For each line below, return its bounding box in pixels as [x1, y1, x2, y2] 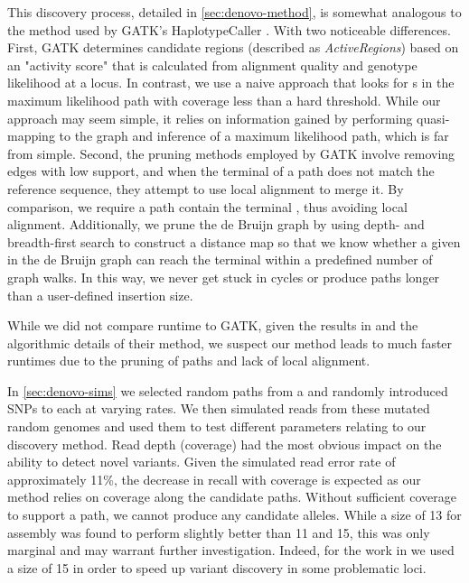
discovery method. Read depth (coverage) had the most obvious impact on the [7, 434, 442, 453]
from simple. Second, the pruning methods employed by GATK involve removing [7, 143, 455, 162]
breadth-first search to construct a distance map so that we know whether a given [7, 232, 461, 251]
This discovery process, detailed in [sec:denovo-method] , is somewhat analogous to [7, 3, 462, 21]
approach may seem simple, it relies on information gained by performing [7, 108, 413, 127]
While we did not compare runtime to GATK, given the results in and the [7, 316, 418, 335]
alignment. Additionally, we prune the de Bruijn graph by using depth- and [7, 215, 425, 234]
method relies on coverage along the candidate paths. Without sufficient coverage [7, 487, 456, 506]
